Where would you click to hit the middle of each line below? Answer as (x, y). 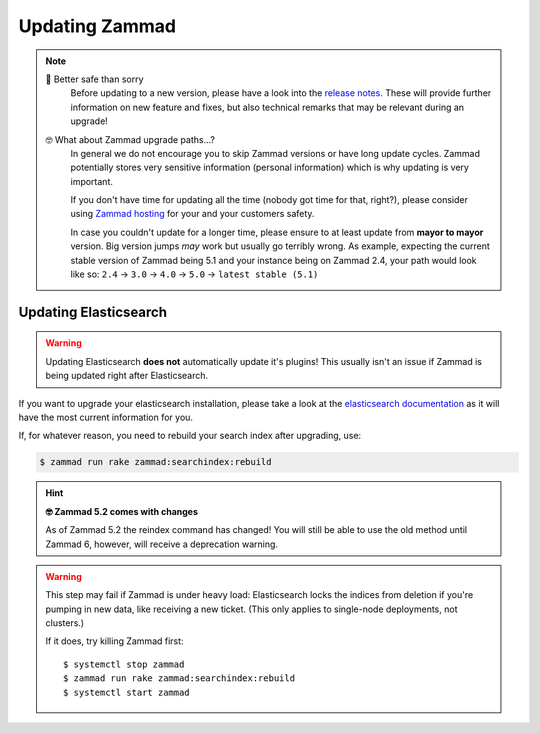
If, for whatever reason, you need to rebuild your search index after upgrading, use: (190, 436)
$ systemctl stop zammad (124, 664)
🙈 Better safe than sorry (94, 79)
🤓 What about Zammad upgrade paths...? (130, 139)
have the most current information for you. (106, 417)
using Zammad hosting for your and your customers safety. (192, 214)
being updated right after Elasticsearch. (127, 376)
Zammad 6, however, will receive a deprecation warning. (162, 544)
